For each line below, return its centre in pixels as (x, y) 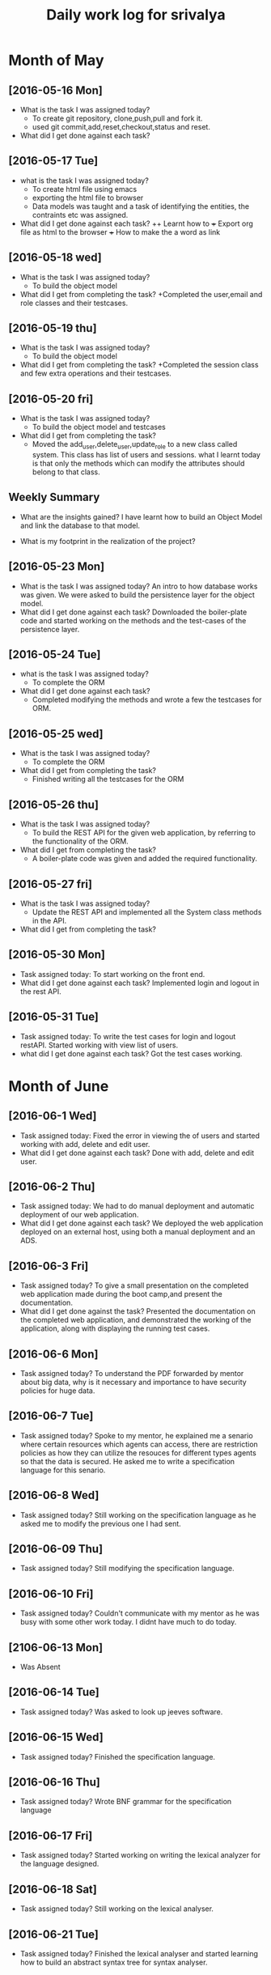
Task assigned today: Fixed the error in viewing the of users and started (140, 1136)
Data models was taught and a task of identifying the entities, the (140, 206)
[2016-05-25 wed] (56, 734)
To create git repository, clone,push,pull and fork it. (117, 118)
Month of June (59, 1086)
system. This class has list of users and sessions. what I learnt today (146, 455)
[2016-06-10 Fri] (51, 1593)
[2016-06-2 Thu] (52, 1186)
